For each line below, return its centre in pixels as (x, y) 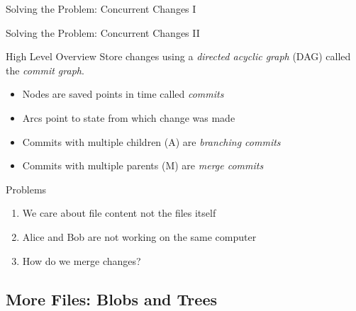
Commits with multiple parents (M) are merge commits (143, 165)
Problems (26, 189)
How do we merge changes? (82, 260)
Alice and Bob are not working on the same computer (139, 236)
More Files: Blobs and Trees (111, 299)
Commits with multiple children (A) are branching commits (151, 141)
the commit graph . (45, 70)
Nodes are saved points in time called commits (123, 94)
